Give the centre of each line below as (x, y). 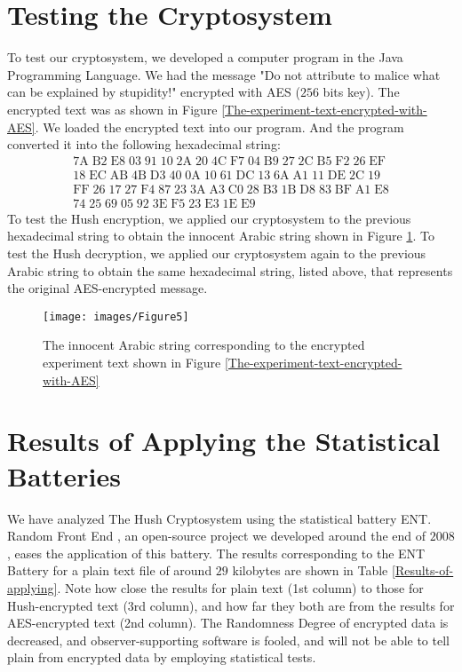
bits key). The (361, 92)
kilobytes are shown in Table (310, 570)
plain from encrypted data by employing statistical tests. (162, 657)
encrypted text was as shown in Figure (112, 109)
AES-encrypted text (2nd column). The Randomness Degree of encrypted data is (228, 623)
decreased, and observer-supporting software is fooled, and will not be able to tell (228, 640)
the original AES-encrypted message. (108, 288)
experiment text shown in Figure (132, 363)
